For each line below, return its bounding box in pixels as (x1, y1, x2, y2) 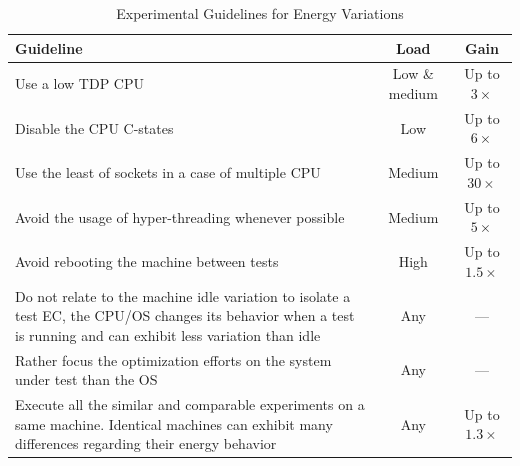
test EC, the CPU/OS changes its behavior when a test (15, 305, 355, 326)
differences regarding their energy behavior (15, 433, 277, 454)
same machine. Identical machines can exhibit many (15, 413, 333, 434)
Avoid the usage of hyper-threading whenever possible (15, 206, 345, 227)
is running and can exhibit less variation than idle (15, 324, 321, 345)
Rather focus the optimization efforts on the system (15, 349, 332, 370)
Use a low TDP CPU (15, 73, 144, 94)
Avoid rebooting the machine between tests (15, 250, 279, 271)
